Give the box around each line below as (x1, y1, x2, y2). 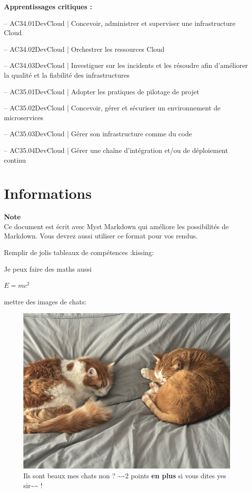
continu (4, 154, 26, 165)
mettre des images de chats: (4, 296, 87, 306)
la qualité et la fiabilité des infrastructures (4, 69, 130, 80)
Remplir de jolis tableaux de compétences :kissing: (4, 247, 154, 257)
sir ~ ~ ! (23, 480, 43, 490)
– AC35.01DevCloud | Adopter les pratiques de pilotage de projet (4, 86, 199, 96)
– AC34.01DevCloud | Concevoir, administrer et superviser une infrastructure (4, 18, 235, 28)
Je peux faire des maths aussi (4, 263, 92, 274)
